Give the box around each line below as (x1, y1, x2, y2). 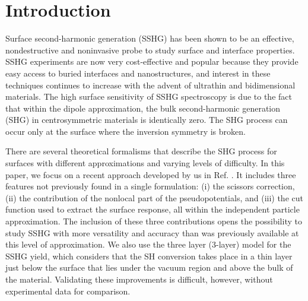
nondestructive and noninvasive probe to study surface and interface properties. (5, 43, 295, 56)
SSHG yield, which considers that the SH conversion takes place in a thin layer (5, 249, 293, 262)
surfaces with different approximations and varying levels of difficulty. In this (5, 157, 285, 169)
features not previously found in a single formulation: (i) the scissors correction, (5, 180, 295, 192)
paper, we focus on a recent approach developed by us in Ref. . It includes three (5, 168, 296, 180)
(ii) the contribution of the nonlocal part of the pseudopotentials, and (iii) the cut (5, 191, 303, 204)
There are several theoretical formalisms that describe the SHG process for (5, 145, 277, 157)
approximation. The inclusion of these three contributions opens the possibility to (5, 215, 302, 227)
